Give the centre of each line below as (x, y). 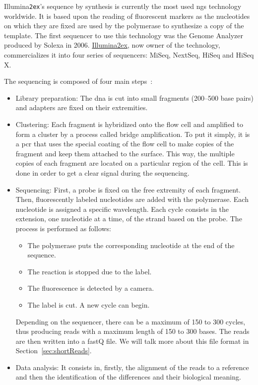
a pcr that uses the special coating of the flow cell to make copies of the (125, 144)
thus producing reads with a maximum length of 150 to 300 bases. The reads (132, 331)
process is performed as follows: (64, 228)
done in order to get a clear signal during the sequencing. (102, 172)
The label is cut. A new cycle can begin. (89, 304)
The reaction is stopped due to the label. (90, 271)
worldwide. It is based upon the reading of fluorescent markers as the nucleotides (127, 16)
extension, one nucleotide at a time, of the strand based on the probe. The (129, 219)
